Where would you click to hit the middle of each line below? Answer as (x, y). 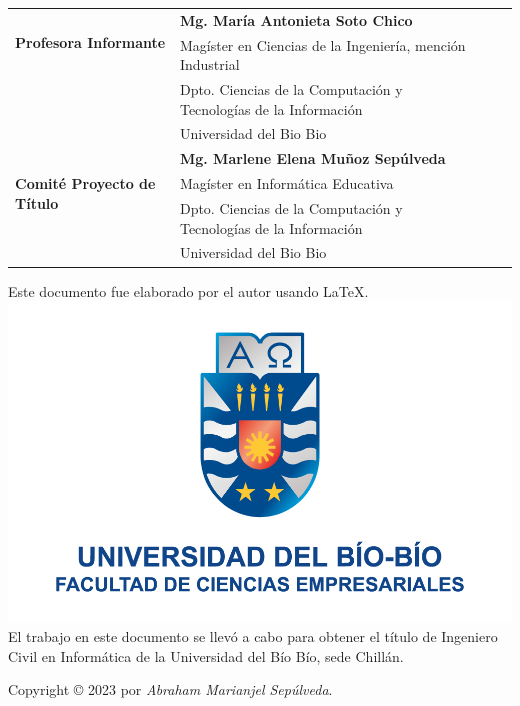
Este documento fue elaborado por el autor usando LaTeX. (188, 290)
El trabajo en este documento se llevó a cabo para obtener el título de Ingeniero (253, 636)
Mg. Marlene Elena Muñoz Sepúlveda (312, 158)
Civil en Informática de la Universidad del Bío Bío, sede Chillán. (206, 655)
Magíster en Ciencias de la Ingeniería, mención (322, 44)
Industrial (209, 64)
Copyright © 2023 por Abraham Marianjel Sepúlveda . (170, 689)
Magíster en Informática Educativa (286, 183)
